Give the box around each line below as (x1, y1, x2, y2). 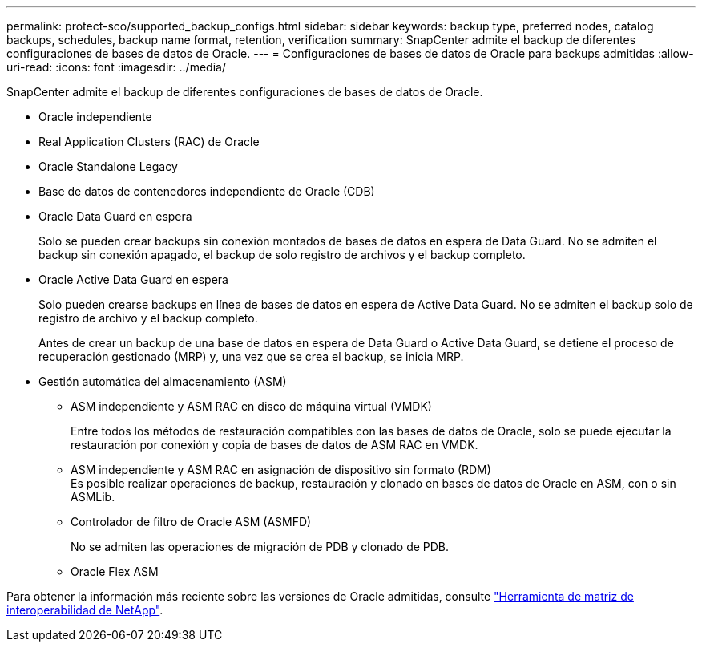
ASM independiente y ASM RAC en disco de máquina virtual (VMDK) (71, 399, 432, 413)
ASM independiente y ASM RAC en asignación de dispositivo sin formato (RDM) (71, 463, 491, 476)
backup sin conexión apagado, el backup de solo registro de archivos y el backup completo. (38, 248, 526, 261)
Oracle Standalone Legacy (38, 160, 178, 173)
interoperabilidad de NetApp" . (6, 603, 163, 617)
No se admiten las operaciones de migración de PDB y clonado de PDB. (71, 540, 450, 553)
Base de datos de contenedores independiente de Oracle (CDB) (38, 184, 375, 198)
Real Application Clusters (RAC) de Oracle (38, 135, 260, 148)
